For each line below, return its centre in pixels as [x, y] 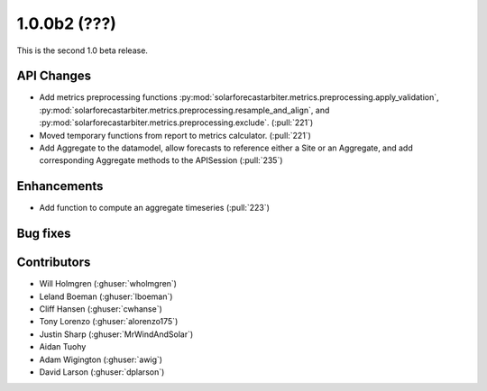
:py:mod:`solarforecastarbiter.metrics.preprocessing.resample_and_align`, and [184, 110]
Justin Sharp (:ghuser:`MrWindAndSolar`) [116, 334]
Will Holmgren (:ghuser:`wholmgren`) [108, 284]
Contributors [54, 263]
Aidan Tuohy [63, 347]
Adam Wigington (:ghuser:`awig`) [101, 359]
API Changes [54, 76]
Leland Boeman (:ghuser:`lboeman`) [106, 296]
